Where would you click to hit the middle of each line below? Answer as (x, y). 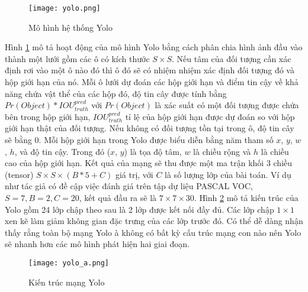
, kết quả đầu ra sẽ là (118, 197)
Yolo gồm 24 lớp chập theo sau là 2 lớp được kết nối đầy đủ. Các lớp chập (139, 209)
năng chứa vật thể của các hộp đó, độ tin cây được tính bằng (116, 93)
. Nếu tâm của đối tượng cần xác (232, 58)
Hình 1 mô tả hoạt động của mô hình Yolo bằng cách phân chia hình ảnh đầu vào (154, 47)
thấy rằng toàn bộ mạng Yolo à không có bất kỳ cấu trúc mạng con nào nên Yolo (153, 232)
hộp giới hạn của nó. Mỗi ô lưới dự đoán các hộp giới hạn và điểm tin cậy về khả (152, 82)
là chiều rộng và (222, 151)
